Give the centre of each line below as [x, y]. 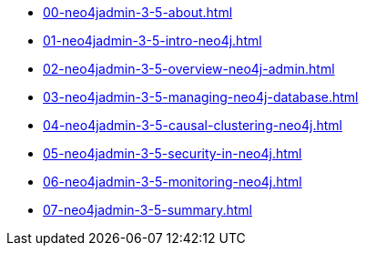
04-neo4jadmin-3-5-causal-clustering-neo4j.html [193, 125]
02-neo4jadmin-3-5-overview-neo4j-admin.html [189, 69]
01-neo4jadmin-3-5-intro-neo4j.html [152, 40]
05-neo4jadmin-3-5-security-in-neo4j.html [173, 153]
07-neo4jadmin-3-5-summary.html [148, 210]
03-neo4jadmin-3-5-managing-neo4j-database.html [201, 97]
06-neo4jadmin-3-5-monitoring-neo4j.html [173, 182]
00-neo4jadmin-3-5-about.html [138, 12]
